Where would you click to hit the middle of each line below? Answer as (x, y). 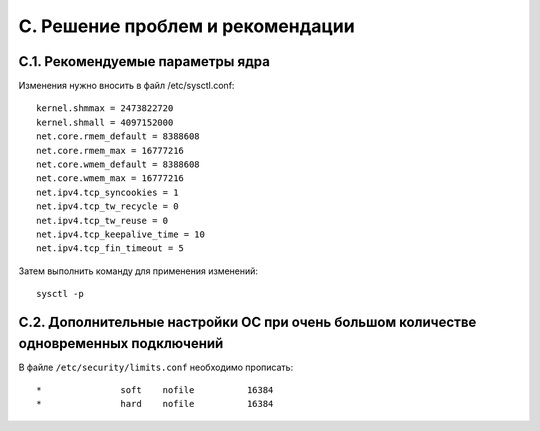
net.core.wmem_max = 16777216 (110, 178)
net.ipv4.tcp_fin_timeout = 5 (110, 248)
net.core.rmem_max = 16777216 (110, 150)
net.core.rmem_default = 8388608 (118, 136)
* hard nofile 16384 (155, 404)
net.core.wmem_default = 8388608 (118, 164)
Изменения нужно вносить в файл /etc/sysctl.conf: (126, 86)
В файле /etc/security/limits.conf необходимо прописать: (156, 367)
